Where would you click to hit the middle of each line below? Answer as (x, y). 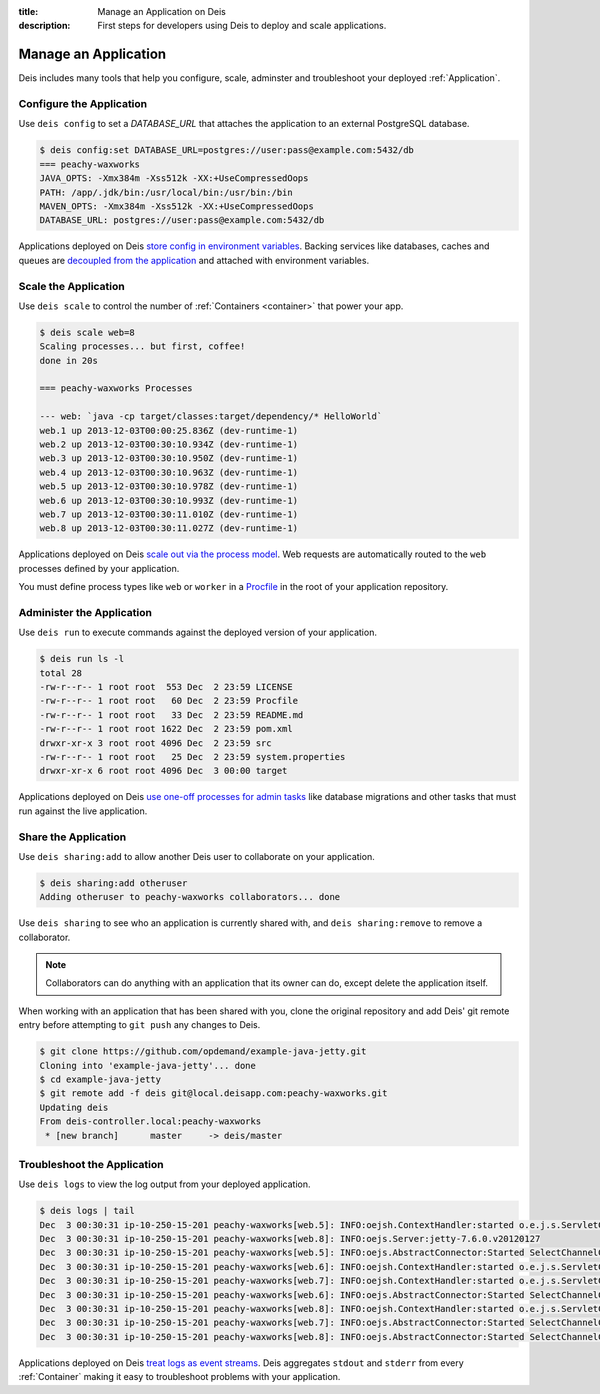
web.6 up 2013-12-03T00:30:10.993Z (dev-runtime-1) (169, 500)
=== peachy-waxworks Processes (116, 388)
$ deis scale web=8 (87, 332)
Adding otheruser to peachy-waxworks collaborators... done (190, 897)
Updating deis (74, 1107)
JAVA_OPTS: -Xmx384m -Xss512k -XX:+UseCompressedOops (174, 178)
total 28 (61, 673)
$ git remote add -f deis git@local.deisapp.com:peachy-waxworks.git (213, 1093)
